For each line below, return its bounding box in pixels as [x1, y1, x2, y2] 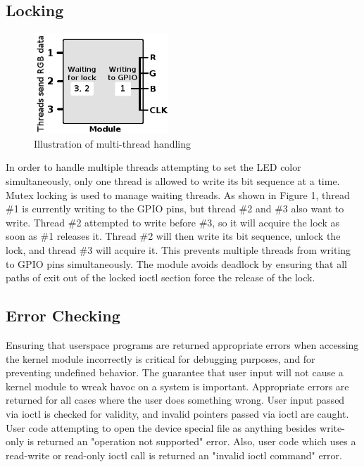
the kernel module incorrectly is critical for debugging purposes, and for [6, 351, 315, 366]
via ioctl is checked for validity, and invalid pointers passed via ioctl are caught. [6, 407, 349, 421]
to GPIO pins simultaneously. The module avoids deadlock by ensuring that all [6, 256, 347, 271]
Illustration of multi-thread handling [34, 136, 192, 151]
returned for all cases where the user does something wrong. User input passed [6, 392, 345, 407]
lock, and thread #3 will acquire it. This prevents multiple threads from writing [6, 243, 351, 257]
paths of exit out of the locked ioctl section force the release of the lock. [6, 270, 315, 285]
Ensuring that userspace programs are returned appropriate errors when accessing [6, 338, 359, 352]
